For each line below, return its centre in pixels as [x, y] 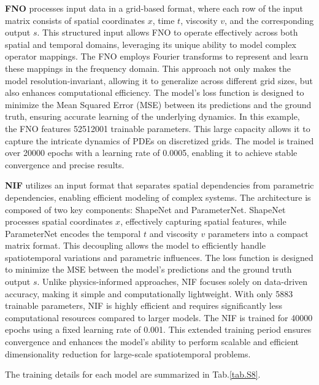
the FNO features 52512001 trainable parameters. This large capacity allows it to [158, 128]
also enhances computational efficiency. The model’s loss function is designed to [155, 92]
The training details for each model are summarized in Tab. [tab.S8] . [133, 374]
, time [163, 20]
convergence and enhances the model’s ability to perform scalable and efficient [152, 342]
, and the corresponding [269, 20]
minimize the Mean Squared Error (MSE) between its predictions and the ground [158, 104]
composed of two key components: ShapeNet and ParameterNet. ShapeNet [145, 209]
